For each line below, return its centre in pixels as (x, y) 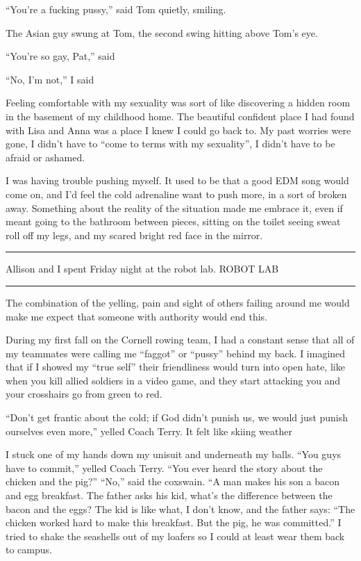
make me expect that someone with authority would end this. (137, 316)
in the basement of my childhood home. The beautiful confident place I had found (180, 116)
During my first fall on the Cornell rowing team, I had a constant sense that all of (180, 340)
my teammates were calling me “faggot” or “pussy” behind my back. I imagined (176, 353)
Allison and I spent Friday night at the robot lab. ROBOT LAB (142, 269)
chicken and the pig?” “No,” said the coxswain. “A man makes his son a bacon (173, 481)
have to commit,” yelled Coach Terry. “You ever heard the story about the (164, 467)
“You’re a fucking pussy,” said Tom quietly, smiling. (116, 9)
